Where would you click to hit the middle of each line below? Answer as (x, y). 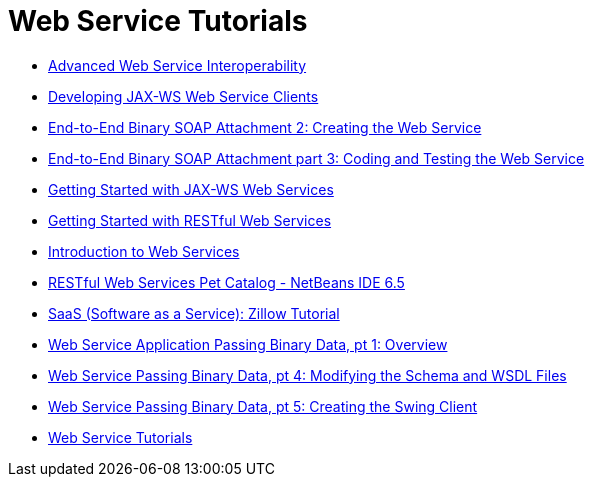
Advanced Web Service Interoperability (177, 65)
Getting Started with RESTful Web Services (190, 220)
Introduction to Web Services (144, 251)
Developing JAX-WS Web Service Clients (183, 96)
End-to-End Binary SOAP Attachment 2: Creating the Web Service (265, 127)
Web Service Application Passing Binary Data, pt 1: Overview (248, 344)
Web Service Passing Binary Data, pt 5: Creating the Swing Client (263, 406)
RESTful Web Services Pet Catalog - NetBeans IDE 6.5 (226, 282)
